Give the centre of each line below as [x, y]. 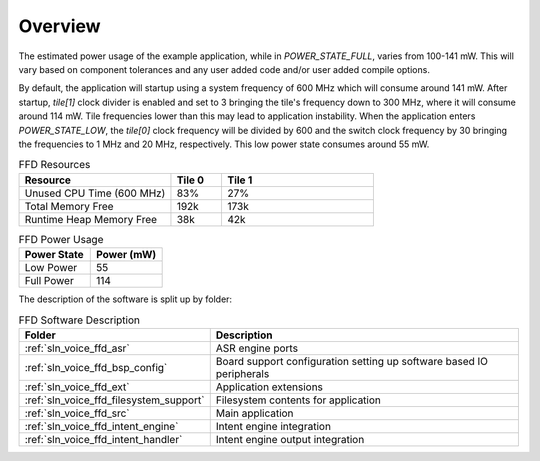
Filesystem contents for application [298, 400]
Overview [59, 26]
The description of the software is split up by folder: [125, 299]
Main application [254, 413]
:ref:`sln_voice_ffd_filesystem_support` [114, 400]
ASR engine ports [257, 348]
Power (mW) [126, 255]
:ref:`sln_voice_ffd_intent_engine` [101, 426]
